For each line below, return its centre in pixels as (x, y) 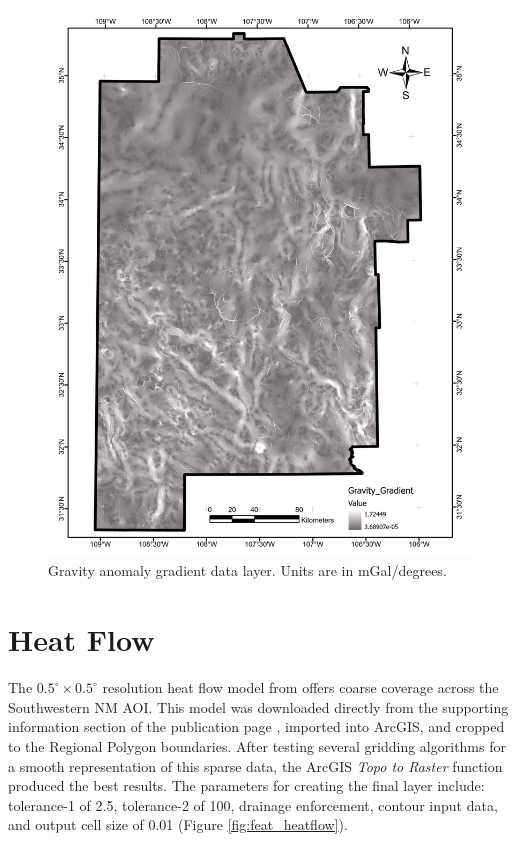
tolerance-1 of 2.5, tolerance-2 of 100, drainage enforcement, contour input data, (253, 804)
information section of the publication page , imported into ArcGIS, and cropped (256, 726)
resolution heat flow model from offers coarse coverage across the (300, 687)
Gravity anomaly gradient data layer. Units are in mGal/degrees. (247, 570)
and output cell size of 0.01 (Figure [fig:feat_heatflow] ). (178, 824)
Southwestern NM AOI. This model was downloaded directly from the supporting (258, 706)
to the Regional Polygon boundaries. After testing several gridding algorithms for (257, 745)
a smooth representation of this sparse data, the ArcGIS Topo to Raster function (255, 765)
